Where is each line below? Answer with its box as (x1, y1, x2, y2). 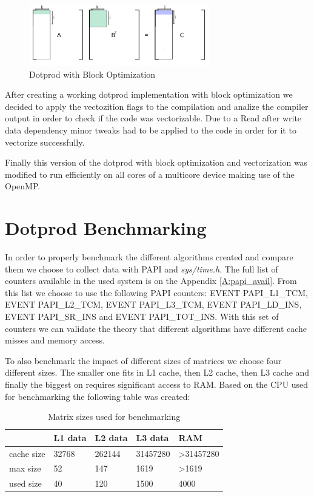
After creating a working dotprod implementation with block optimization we (5, 88, 293, 101)
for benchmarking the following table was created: (5, 390, 190, 402)
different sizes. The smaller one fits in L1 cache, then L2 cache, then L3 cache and (5, 366, 310, 379)
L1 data (53, 431, 87, 444)
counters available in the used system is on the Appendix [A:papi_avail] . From (5, 274, 297, 287)
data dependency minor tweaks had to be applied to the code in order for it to (5, 123, 296, 136)
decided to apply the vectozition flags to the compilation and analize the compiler (5, 100, 309, 112)
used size (9, 477, 42, 490)
